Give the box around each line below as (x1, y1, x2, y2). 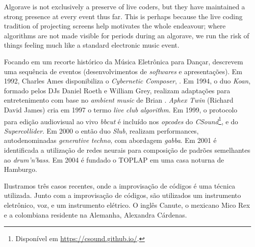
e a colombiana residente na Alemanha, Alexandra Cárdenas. (4, 209, 187, 220)
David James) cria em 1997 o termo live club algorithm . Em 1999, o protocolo (4, 104, 237, 114)
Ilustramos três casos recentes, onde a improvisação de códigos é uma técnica (4, 180, 235, 191)
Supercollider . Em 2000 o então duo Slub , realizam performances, (4, 125, 199, 136)
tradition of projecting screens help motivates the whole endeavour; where (4, 21, 226, 31)
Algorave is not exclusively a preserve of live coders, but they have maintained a (4, 1, 245, 11)
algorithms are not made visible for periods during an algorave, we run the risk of (4, 30, 249, 40)
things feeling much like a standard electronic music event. (4, 40, 179, 50)
